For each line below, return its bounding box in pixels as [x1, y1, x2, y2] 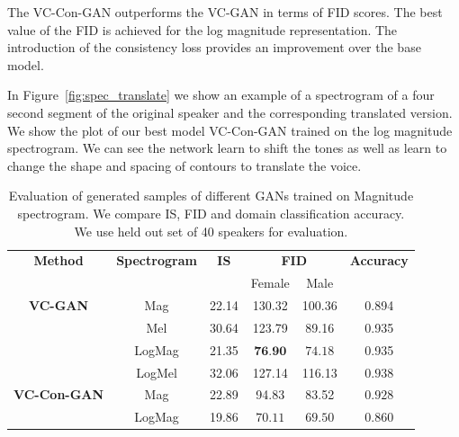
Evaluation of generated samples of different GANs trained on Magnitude [8, 186, 414, 205]
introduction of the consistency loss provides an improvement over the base [7, 38, 421, 57]
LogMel [136, 362, 177, 381]
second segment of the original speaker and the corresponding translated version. [7, 103, 453, 121]
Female [250, 273, 290, 292]
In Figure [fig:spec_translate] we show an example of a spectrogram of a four [7, 85, 435, 104]
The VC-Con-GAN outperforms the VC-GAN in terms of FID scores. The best [7, 3, 443, 21]
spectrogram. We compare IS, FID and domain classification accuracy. [17, 203, 405, 222]
